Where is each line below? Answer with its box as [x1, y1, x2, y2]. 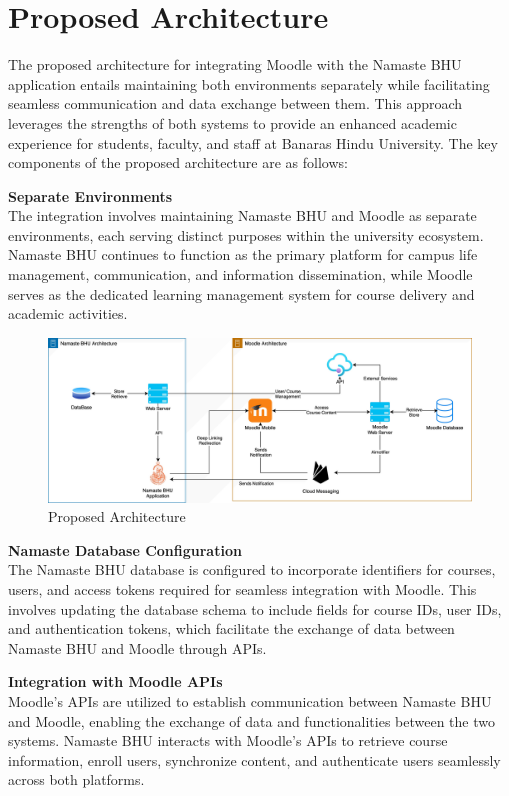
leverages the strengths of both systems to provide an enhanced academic [8, 112, 457, 133]
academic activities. [8, 303, 128, 324]
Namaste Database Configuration [8, 539, 242, 560]
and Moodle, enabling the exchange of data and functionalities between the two [8, 710, 495, 731]
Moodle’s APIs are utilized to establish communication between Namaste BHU [8, 690, 492, 711]
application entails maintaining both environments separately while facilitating [8, 73, 490, 94]
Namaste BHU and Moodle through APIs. [8, 637, 267, 658]
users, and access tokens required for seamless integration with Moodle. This [8, 579, 477, 600]
